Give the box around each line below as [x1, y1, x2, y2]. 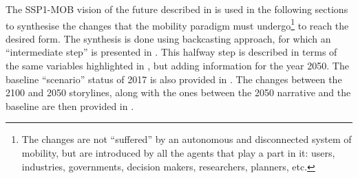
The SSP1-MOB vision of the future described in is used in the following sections [6, 2, 348, 16]
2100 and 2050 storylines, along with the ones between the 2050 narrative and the [6, 85, 351, 100]
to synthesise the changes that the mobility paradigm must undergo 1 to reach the [6, 16, 349, 32]
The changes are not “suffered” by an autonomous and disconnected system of [21, 132, 352, 146]
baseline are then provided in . [6, 98, 134, 113]
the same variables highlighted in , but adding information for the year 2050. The [6, 58, 349, 73]
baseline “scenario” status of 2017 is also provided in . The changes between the [6, 71, 342, 86]
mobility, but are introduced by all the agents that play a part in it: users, [21, 146, 335, 159]
